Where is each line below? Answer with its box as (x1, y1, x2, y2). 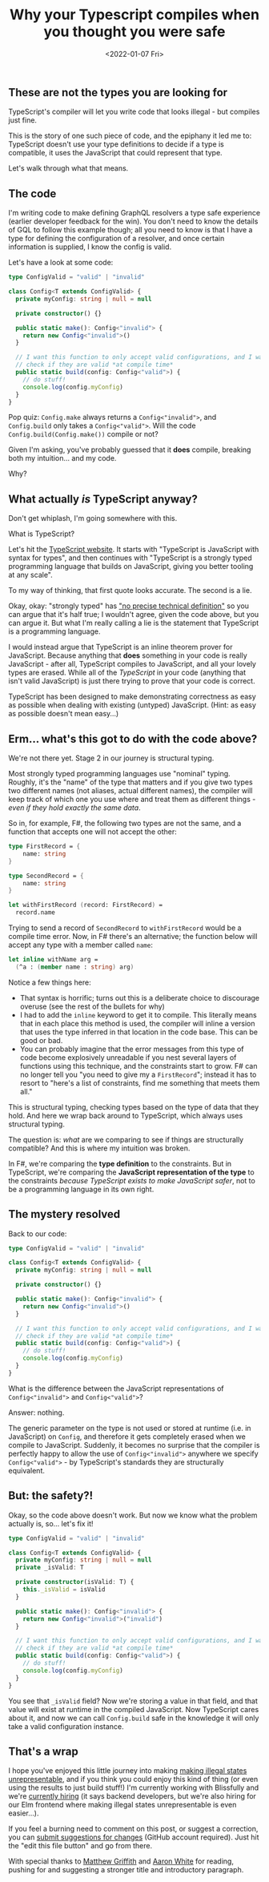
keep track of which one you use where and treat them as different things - (8, 795, 256, 804)
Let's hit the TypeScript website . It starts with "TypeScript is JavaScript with (8, 545, 259, 554)
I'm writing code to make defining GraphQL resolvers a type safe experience (8, 208, 261, 218)
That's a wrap (8, 1744, 78, 1758)
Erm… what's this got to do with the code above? (8, 731, 258, 746)
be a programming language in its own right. (8, 1184, 155, 1194)
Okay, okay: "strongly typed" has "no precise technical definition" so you (8, 601, 250, 611)
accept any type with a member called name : (8, 940, 154, 950)
